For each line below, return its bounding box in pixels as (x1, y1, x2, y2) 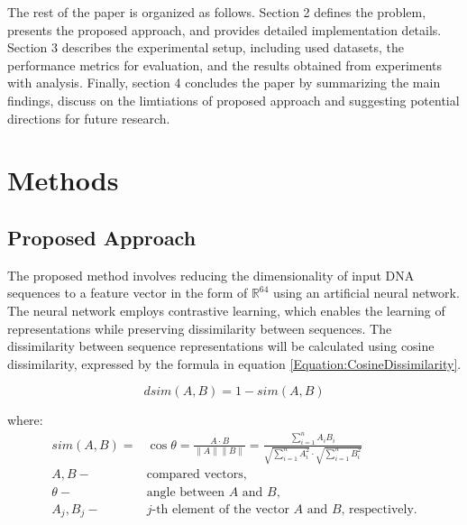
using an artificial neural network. (273, 283, 460, 302)
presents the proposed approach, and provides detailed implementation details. (7, 20, 442, 39)
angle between (146, 485, 225, 499)
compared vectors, (146, 468, 247, 482)
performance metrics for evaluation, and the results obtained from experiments (7, 55, 443, 74)
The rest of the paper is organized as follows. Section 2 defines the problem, (7, 3, 426, 21)
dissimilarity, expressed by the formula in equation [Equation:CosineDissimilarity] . (7, 354, 462, 373)
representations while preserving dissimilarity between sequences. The (7, 318, 392, 337)
